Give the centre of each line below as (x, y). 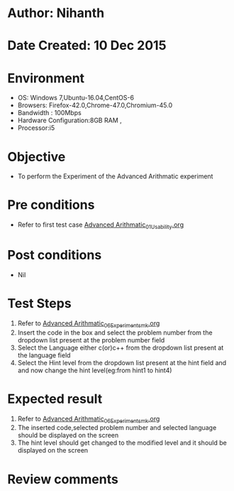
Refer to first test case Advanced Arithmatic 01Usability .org (101, 225)
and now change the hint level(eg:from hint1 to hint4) (95, 370)
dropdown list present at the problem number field (91, 340)
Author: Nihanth (56, 13)
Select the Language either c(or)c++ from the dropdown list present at (121, 347)
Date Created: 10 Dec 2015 (87, 46)
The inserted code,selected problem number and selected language (117, 428)
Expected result (55, 399)
